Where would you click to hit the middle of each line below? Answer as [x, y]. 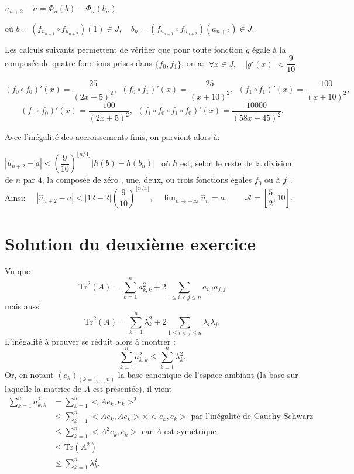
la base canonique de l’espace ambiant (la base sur [208, 374]
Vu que [18, 271]
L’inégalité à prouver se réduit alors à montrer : [90, 341]
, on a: [193, 63]
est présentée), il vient [133, 389]
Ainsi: [15, 197]
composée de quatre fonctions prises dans [79, 63]
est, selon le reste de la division [236, 163]
